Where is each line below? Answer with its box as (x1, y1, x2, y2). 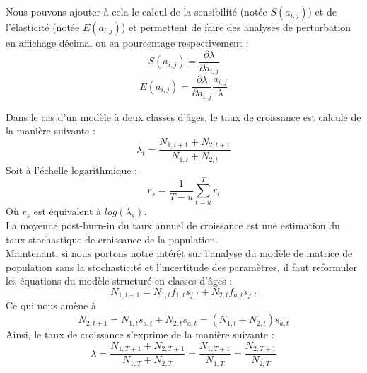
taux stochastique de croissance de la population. (6, 231, 219, 246)
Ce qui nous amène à (6, 298, 97, 313)
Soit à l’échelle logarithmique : (6, 162, 137, 177)
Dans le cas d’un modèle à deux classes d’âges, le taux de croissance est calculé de (6, 109, 361, 124)
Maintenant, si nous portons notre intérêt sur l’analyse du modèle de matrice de (6, 246, 353, 260)
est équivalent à (33, 204, 102, 219)
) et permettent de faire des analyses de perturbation (121, 20, 351, 34)
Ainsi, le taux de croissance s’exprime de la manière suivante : (6, 327, 274, 342)
